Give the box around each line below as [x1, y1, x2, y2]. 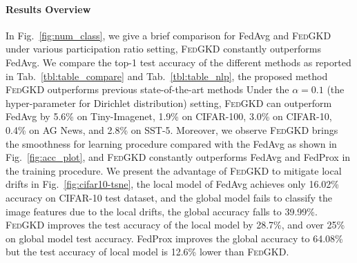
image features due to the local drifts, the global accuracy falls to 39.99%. [6, 204, 318, 218]
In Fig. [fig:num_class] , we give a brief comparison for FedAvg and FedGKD [6, 28, 331, 42]
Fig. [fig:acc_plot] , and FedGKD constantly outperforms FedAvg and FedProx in [6, 150, 351, 164]
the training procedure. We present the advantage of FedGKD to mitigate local [6, 163, 342, 177]
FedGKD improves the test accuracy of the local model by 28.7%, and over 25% [6, 217, 345, 232]
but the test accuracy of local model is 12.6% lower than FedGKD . [6, 244, 289, 259]
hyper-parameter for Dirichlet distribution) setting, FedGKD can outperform [6, 95, 332, 110]
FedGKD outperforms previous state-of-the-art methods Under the [6, 82, 289, 97]
